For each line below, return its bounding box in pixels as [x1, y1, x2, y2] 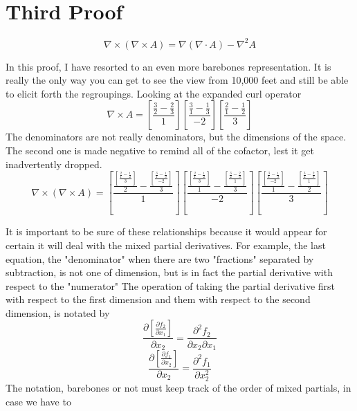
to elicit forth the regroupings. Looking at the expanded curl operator [6, 86, 302, 100]
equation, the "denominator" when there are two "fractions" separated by [6, 251, 314, 266]
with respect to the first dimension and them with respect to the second [6, 292, 311, 307]
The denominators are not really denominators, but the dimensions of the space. [6, 129, 347, 144]
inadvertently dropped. [6, 156, 102, 171]
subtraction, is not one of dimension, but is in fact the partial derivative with [6, 265, 333, 280]
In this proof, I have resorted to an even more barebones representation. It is [6, 59, 331, 73]
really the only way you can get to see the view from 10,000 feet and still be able [6, 73, 349, 87]
